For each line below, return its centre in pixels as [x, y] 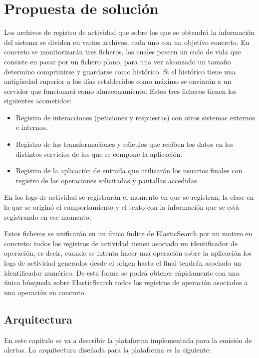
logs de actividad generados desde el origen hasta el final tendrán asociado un [123, 263]
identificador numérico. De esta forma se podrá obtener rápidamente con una [122, 272]
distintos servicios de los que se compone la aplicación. [99, 154]
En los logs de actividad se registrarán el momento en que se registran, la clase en [129, 197]
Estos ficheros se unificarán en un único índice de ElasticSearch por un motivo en [128, 233]
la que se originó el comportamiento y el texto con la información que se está [122, 207]
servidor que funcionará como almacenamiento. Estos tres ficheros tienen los [120, 91]
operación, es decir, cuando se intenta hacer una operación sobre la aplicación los [128, 253]
